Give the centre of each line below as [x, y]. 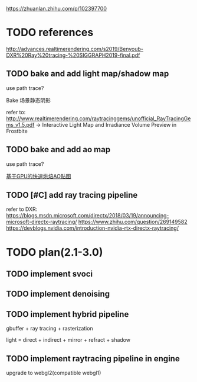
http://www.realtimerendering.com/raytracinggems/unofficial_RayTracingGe [98, 118]
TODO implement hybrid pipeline [68, 314]
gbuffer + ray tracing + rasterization [50, 329]
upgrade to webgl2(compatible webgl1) [54, 373]
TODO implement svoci [50, 274]
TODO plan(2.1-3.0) [55, 252]
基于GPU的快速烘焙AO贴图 [39, 176]
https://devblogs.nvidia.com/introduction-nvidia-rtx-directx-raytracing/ [92, 228]
